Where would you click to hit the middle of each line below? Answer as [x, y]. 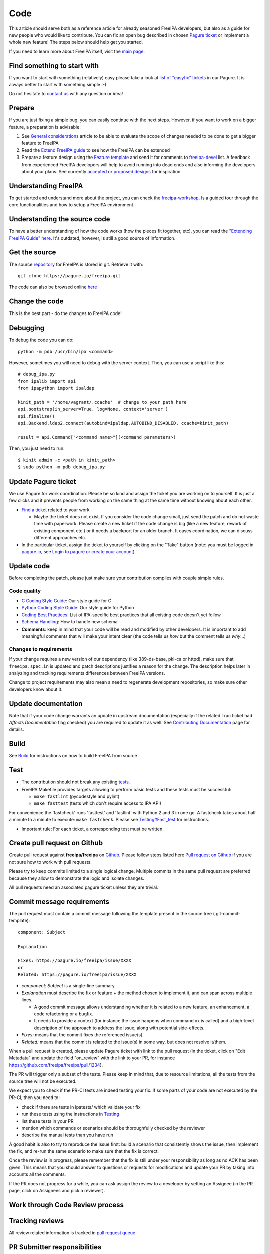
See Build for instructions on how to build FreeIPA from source [73, 756]
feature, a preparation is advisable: [45, 127]
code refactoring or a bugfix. [64, 1014]
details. [17, 729]
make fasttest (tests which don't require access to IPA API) [98, 803]
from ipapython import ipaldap [56, 388]
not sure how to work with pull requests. [50, 862]
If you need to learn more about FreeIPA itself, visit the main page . [77, 51]
